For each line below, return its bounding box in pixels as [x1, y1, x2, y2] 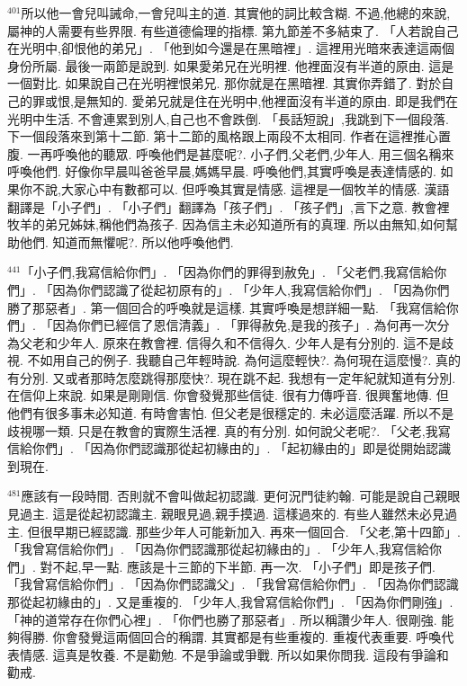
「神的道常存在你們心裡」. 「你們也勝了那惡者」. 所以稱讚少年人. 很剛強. [7, 610, 437, 628]
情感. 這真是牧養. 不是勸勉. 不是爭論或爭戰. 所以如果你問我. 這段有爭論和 [19, 645, 449, 664]
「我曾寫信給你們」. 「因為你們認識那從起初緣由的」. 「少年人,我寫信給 [7, 539, 429, 558]
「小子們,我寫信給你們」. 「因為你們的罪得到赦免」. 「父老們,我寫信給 [21, 263, 435, 281]
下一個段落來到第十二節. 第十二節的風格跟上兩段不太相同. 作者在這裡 [7, 127, 414, 146]
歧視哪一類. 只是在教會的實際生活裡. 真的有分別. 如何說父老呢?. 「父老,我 [7, 421, 438, 440]
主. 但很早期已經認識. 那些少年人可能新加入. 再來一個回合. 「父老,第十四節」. [7, 521, 461, 540]
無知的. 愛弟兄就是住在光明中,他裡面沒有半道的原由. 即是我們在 [85, 91, 458, 110]
